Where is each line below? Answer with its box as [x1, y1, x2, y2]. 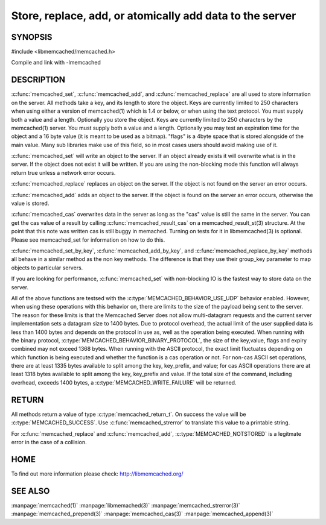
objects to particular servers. [11, 264, 83, 271]
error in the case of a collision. [11, 438, 87, 445]
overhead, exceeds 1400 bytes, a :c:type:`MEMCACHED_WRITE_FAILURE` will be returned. [11, 379, 237, 386]
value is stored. [11, 200, 50, 207]
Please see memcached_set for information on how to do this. [11, 236, 165, 244]
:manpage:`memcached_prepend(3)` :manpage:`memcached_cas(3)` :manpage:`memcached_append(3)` [11, 510, 274, 518]
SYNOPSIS [11, 32, 53, 42]
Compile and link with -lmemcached [11, 59, 101, 66]
